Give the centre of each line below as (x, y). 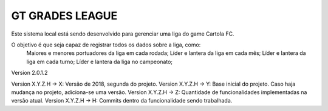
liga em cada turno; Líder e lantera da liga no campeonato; (100, 62)
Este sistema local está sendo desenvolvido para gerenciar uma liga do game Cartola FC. (123, 34)
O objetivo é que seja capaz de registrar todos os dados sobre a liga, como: (106, 45)
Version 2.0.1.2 (29, 73)
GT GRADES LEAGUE (64, 16)
